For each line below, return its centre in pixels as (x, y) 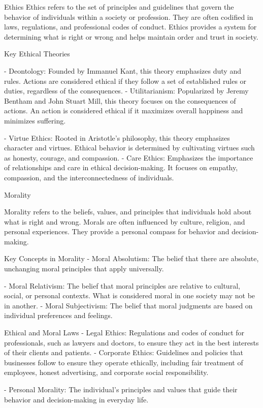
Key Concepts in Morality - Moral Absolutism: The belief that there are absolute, (131, 258)
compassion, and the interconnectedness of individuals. (89, 177)
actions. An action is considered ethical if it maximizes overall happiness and (124, 111)
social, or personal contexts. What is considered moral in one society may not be (130, 295)
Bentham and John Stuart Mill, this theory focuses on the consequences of (120, 100)
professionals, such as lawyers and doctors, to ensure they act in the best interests (131, 342)
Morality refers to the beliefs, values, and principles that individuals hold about (128, 212)
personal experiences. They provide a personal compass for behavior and (117, 231)
